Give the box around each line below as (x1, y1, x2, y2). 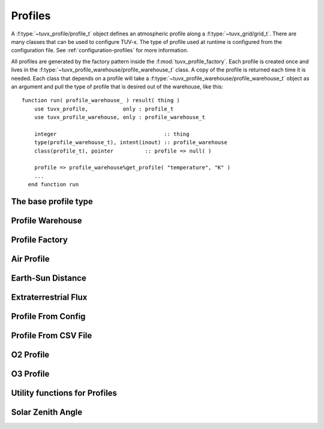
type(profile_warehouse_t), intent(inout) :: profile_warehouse (34, 139, 227, 146)
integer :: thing (34, 130, 190, 138)
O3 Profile (11, 369, 50, 379)
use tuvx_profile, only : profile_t (34, 105, 174, 112)
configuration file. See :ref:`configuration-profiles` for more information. (11, 47, 188, 54)
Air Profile (11, 254, 50, 264)
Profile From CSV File (11, 330, 92, 341)
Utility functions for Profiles (11, 388, 117, 398)
